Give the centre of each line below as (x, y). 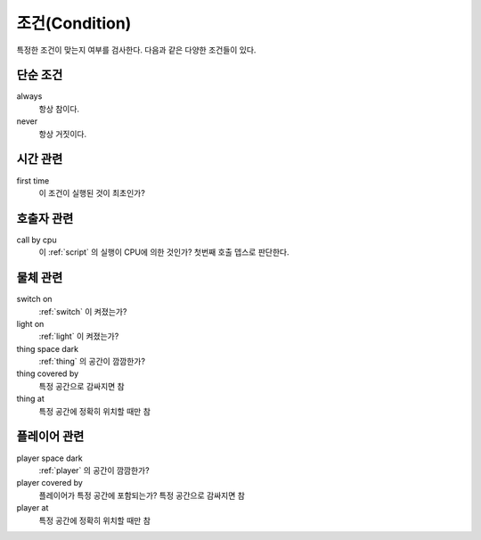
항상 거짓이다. (63, 134)
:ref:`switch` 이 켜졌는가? (83, 311)
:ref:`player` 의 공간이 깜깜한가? (94, 470)
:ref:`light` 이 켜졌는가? (79, 336)
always (29, 96)
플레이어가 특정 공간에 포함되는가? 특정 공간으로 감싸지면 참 (142, 495)
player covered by (50, 483)
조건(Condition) (74, 23)
